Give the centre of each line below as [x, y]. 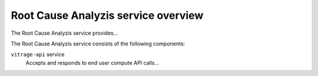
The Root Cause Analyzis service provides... [64, 33]
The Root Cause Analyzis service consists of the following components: [98, 44]
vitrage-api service [38, 54]
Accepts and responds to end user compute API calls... [92, 62]
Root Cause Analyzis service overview [107, 15]
